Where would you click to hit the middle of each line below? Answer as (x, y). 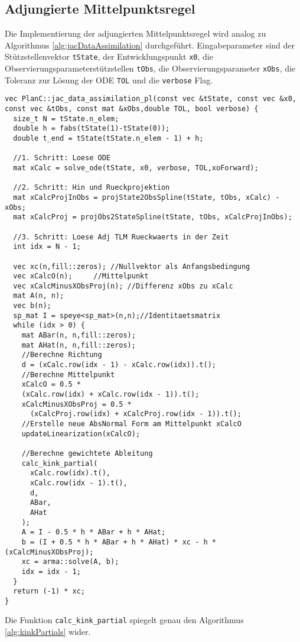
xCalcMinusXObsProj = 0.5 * (76, 404)
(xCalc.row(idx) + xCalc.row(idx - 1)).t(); (110, 395)
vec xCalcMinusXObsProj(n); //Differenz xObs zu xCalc (123, 286)
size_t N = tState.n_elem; (66, 119)
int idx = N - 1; (47, 247)
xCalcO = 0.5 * (51, 385)
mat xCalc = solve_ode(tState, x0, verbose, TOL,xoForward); (136, 168)
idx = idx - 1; (51, 571)
